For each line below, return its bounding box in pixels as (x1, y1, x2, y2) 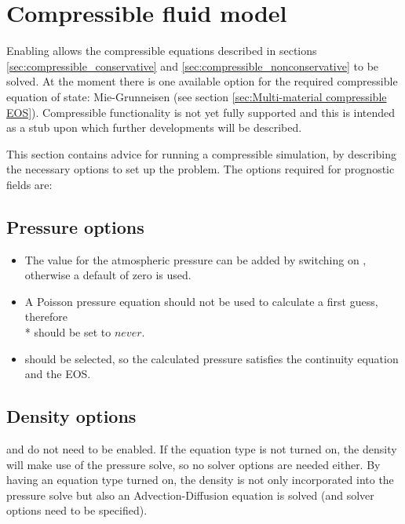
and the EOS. (24, 366, 91, 382)
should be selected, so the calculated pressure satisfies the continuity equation (24, 350, 399, 366)
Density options (6, 404, 137, 428)
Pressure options (6, 214, 144, 238)
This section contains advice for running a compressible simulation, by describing (6, 145, 396, 162)
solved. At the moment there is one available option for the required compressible (6, 73, 398, 89)
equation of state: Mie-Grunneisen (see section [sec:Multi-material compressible (6, 88, 387, 104)
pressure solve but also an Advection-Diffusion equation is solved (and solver (6, 486, 374, 503)
